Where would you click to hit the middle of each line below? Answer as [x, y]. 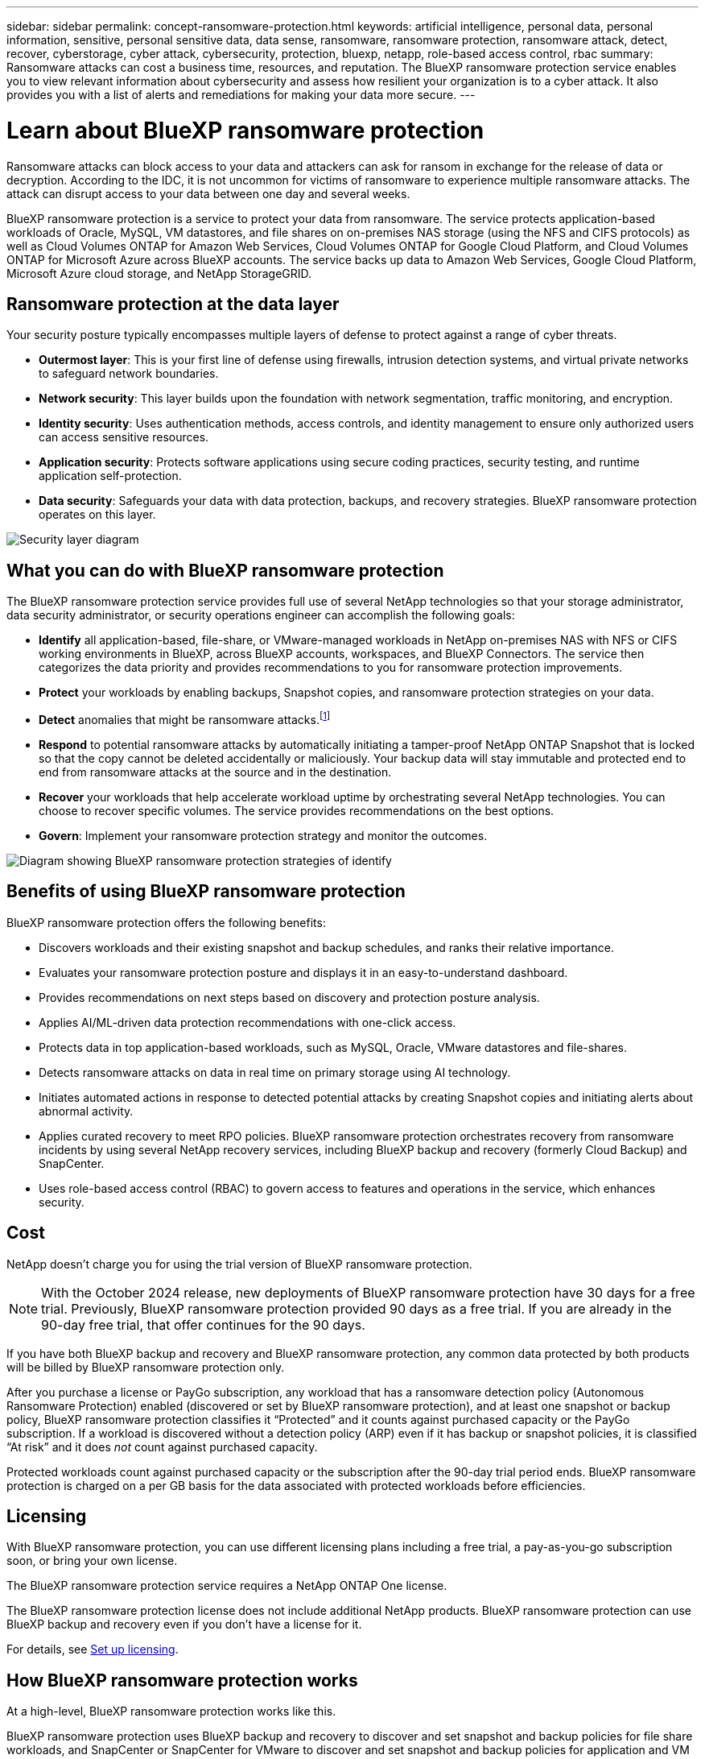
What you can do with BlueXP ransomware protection [225, 570]
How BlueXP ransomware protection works [182, 1680]
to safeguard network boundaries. [129, 374]
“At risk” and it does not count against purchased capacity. [162, 1447]
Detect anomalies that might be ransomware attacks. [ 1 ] [185, 718]
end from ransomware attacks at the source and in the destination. [215, 772]
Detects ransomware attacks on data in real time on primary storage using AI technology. [275, 1072]
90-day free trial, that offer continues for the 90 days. [203, 1324]
